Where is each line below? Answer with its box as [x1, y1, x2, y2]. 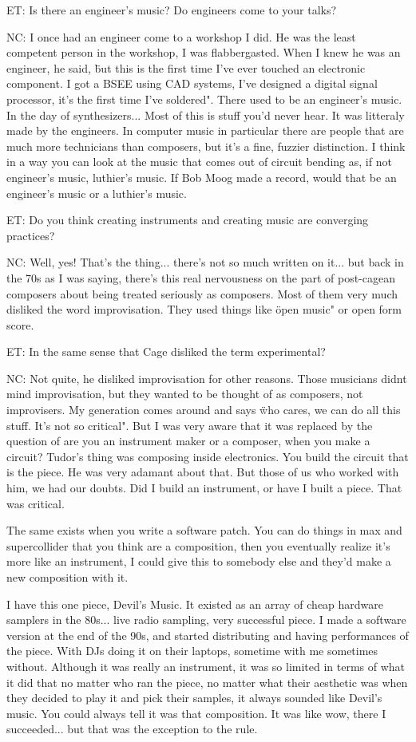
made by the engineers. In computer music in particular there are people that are [6, 122, 404, 139]
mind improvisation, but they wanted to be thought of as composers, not [6, 385, 363, 402]
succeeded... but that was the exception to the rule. [6, 720, 258, 737]
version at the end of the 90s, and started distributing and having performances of [6, 626, 409, 643]
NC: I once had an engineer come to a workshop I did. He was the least [6, 28, 356, 45]
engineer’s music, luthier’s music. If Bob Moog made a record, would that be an [6, 168, 397, 185]
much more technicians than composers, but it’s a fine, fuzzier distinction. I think [6, 137, 406, 154]
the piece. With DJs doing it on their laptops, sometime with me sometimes [6, 642, 378, 659]
